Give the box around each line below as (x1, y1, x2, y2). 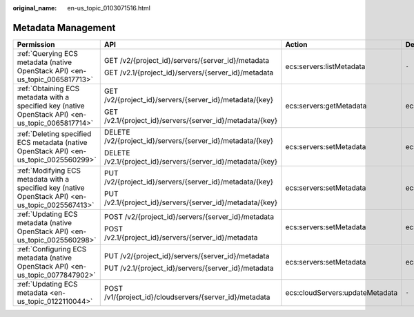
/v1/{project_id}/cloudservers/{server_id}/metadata (103, 292, 270, 302)
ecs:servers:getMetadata (285, 101, 367, 111)
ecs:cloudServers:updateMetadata (285, 287, 398, 297)
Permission (17, 39, 55, 49)
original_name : (12, 4, 57, 12)
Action (285, 39, 308, 49)
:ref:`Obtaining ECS (17, 84, 79, 93)
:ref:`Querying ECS (17, 48, 79, 58)
